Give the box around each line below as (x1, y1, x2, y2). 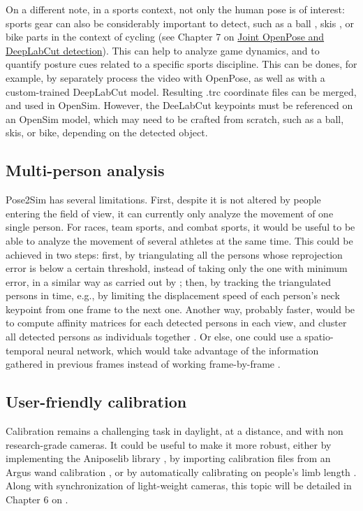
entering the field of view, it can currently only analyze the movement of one (6, 206, 334, 220)
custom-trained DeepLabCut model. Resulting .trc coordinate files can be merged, (6, 84, 357, 99)
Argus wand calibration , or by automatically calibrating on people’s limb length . (6, 464, 357, 479)
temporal (6, 343, 44, 357)
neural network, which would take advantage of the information (47, 343, 319, 357)
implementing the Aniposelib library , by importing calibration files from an (6, 451, 331, 466)
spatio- (304, 329, 334, 344)
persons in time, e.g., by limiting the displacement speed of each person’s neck (6, 288, 340, 303)
